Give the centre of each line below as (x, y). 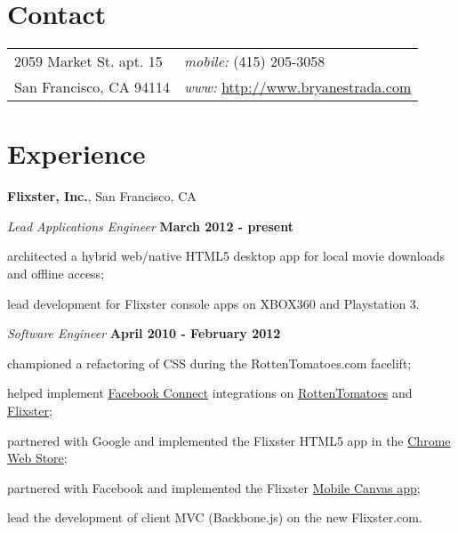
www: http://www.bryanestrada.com (298, 87)
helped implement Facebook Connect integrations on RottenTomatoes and (210, 393)
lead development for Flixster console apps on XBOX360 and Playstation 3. (213, 303)
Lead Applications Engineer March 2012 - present (150, 226)
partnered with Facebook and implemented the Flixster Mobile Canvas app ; (214, 487)
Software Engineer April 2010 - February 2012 (144, 333)
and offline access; (56, 274)
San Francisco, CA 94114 (92, 87)
